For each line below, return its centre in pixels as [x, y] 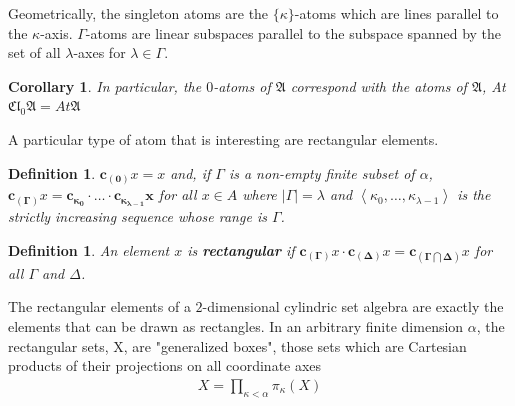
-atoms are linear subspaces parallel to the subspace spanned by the [293, 32]
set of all [34, 52]
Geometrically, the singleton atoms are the [138, 13]
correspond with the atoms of [378, 85]
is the [474, 194]
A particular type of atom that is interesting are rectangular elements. [223, 138]
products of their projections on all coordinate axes [165, 365]
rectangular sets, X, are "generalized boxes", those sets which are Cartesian [237, 345]
